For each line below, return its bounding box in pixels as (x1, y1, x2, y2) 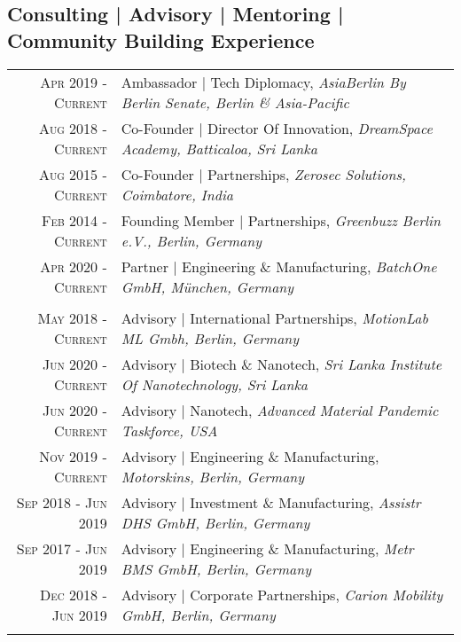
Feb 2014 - (42, 209, 107, 231)
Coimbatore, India (121, 184, 233, 205)
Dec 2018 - (40, 583, 107, 605)
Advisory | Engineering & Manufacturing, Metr (121, 537, 414, 559)
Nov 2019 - (39, 445, 107, 466)
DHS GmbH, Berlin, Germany (121, 512, 310, 533)
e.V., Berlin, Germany (121, 230, 262, 251)
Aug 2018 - (38, 117, 107, 138)
